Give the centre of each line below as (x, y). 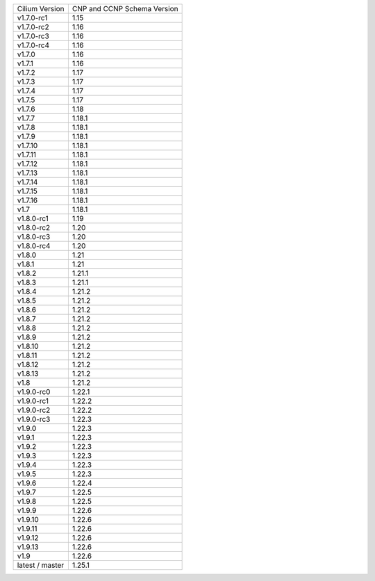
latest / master (41, 565)
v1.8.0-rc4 (34, 246)
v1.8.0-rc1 (33, 219)
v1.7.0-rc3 (33, 36)
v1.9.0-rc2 (34, 410)
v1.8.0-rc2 (34, 228)
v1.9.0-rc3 (34, 419)
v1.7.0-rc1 (32, 18)
